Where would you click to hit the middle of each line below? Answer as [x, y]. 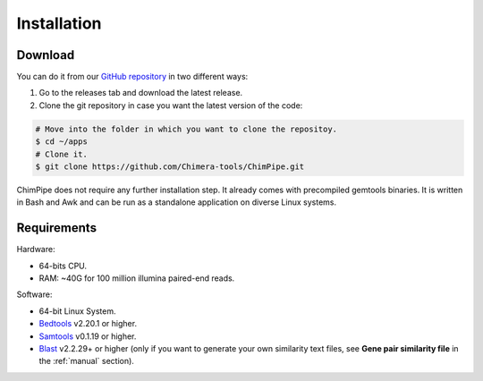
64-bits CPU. [63, 266]
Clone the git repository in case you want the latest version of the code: [171, 105]
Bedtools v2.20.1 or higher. [88, 324]
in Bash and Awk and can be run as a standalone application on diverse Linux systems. [177, 202]
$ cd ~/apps [62, 142]
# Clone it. [62, 154]
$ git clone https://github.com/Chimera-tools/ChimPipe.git [170, 167]
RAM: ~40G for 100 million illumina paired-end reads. [137, 278]
